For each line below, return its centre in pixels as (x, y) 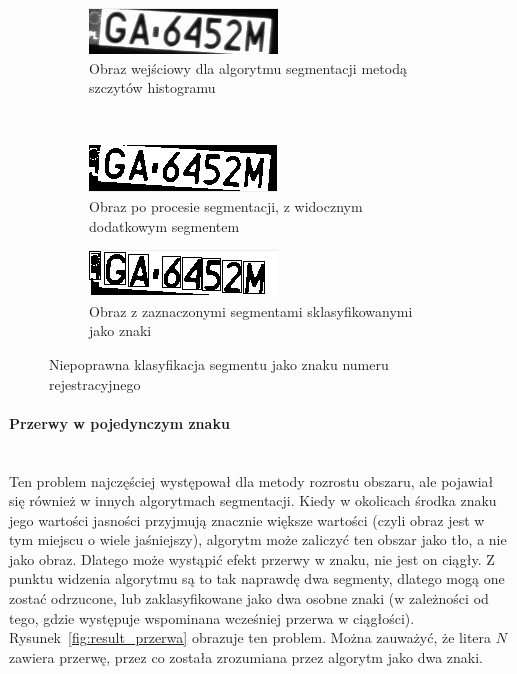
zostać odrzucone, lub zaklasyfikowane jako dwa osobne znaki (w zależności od (249, 598)
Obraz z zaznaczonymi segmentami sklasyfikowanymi (251, 310)
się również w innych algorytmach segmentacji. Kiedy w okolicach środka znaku (253, 500)
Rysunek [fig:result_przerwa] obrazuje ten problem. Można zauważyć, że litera (250, 637)
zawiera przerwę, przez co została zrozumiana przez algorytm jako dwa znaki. (246, 656)
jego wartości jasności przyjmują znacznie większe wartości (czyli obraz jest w (247, 519)
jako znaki (120, 330)
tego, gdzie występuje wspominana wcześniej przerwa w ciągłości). (212, 617)
